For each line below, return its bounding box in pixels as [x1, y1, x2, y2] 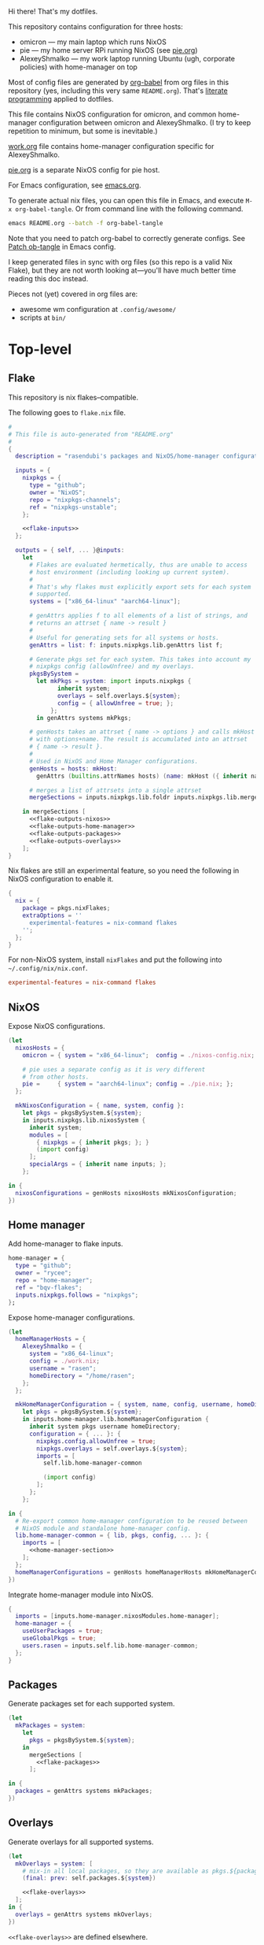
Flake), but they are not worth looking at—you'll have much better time [8, 265, 236, 275]
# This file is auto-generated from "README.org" [8, 430, 174, 438]
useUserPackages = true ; [22, 1627, 104, 1635]
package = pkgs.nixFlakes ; [22, 904, 111, 912]
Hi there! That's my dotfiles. [8, 7, 98, 16]
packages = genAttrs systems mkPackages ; [15, 1787, 153, 1795]
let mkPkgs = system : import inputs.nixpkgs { [36, 677, 192, 685]
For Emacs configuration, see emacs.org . [8, 180, 141, 190]
